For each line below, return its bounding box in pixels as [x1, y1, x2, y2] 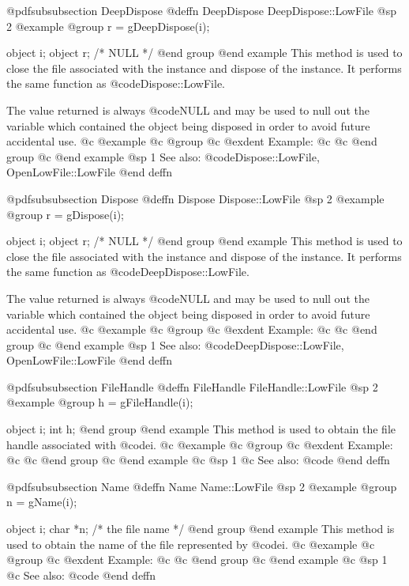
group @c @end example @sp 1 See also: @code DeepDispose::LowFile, [6, 336, 344, 353]
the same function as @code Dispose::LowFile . [6, 75, 226, 92]
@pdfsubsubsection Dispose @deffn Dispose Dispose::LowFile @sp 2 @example [6, 190, 385, 206]
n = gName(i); [6, 493, 77, 510]
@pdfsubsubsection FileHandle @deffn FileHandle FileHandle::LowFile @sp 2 [6, 378, 378, 395]
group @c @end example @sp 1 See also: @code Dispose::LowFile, [6, 148, 320, 164]
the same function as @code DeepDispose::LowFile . [6, 263, 250, 280]
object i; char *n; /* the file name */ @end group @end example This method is [6, 520, 395, 537]
